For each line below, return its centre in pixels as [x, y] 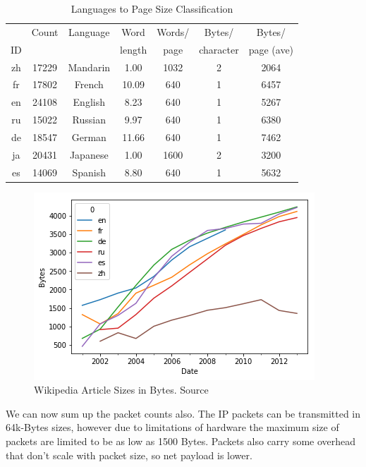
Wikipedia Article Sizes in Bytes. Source [121, 390]
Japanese [89, 154]
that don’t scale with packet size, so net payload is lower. [129, 455]
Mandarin [89, 67]
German [89, 137]
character [219, 49]
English [89, 102]
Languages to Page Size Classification [152, 8]
